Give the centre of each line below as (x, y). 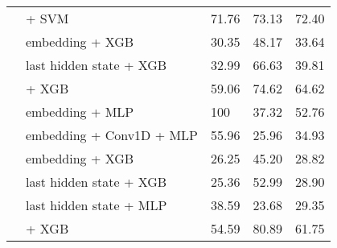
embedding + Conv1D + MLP (112, 135)
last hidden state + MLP (97, 205)
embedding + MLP (80, 112)
